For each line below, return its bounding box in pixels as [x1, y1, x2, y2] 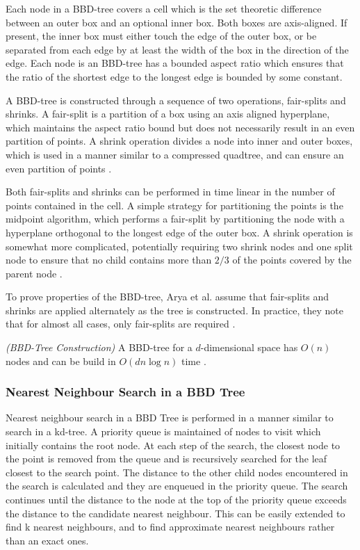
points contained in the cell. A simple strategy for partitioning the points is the [6, 197, 343, 212]
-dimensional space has [200, 340, 298, 355]
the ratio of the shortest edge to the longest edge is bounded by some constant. [6, 69, 343, 83]
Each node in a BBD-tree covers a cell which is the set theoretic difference [6, 1, 322, 15]
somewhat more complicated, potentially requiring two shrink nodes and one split [6, 238, 353, 253]
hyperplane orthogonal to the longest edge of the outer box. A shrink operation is [6, 225, 353, 239]
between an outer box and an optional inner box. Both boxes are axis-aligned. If [6, 15, 347, 29]
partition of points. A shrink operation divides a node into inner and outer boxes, [6, 134, 353, 148]
